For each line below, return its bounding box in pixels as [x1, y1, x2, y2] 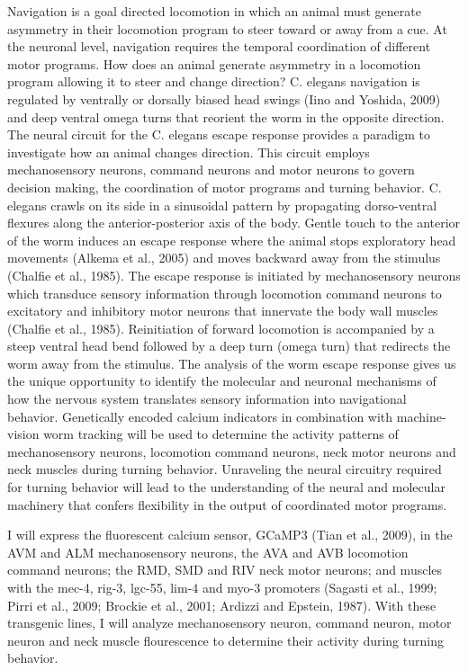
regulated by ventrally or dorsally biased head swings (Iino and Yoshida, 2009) [7, 89, 441, 108]
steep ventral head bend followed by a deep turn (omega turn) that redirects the [7, 336, 451, 355]
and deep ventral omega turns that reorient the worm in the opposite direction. [7, 107, 445, 126]
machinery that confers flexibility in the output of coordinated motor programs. [7, 495, 447, 514]
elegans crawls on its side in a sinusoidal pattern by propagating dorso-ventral [7, 195, 437, 214]
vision [7, 424, 40, 443]
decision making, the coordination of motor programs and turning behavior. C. [7, 177, 442, 196]
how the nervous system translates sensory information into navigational [7, 389, 407, 408]
